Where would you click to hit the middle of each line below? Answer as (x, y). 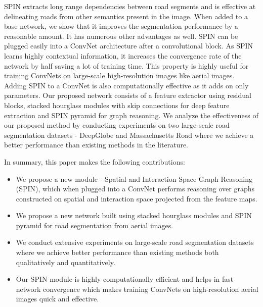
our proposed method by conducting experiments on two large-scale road (117, 125)
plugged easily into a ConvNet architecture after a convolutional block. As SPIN (129, 46)
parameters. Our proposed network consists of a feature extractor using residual (128, 95)
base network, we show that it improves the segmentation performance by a (121, 26)
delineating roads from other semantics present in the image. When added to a (126, 16)
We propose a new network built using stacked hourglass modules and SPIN (134, 215)
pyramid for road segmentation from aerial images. (95, 225)
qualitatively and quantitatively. (65, 262)
